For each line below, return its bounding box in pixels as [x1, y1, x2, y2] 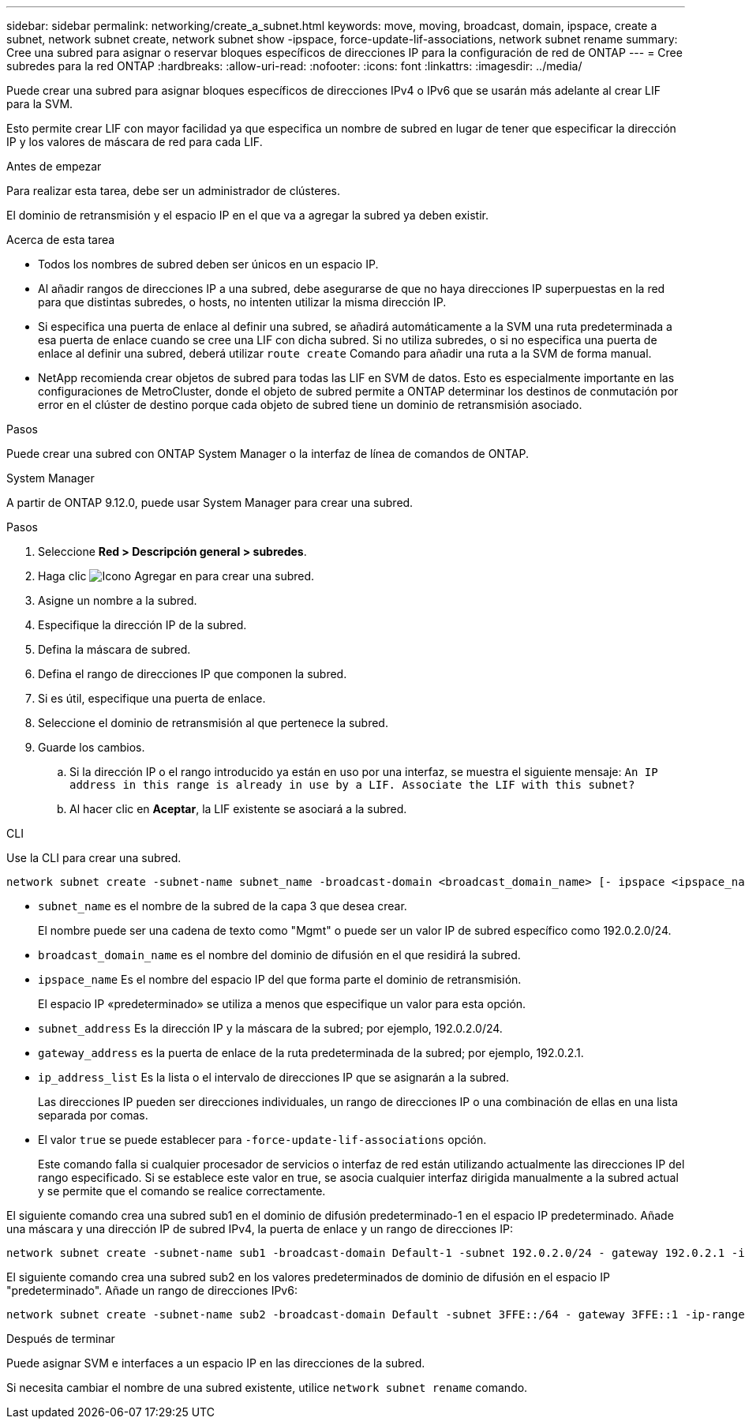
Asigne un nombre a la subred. [38, 594, 197, 607]
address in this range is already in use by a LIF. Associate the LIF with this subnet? [69, 778, 635, 791]
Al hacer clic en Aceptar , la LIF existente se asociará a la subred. [69, 802, 407, 816]
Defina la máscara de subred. [38, 643, 191, 656]
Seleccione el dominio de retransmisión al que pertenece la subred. [38, 716, 388, 729]
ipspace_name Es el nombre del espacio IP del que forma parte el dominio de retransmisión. [38, 973, 522, 986]
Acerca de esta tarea [6, 233, 115, 246]
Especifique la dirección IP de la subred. [38, 618, 247, 632]
